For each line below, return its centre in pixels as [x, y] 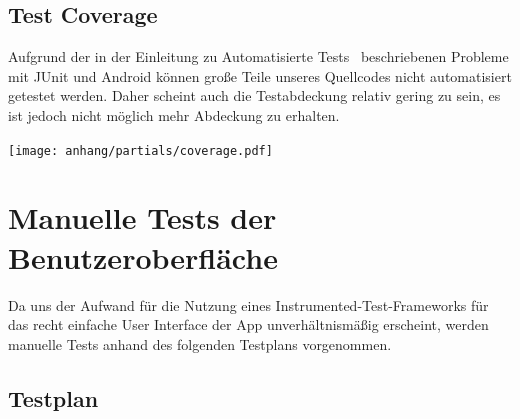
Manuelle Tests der [142, 217]
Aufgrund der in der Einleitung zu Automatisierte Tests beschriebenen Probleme [258, 56]
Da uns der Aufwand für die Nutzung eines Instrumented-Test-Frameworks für [248, 304]
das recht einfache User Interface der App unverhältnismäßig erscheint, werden [248, 324]
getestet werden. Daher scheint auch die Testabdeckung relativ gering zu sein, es [254, 95]
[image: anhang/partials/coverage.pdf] [140, 150]
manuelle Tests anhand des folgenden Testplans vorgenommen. [200, 343]
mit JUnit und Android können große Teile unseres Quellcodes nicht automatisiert [260, 75]
